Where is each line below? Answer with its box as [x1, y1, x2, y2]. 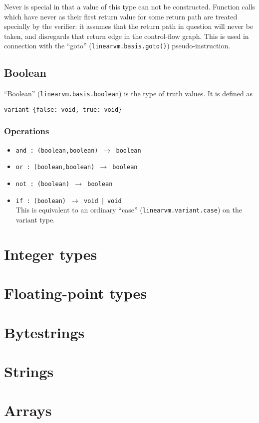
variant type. [15, 214, 55, 225]
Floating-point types [4, 283, 147, 303]
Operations [4, 125, 49, 137]
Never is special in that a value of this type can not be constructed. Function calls [4, 1, 256, 11]
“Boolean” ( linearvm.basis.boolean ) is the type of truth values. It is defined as [4, 88, 253, 99]
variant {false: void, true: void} [4, 106, 122, 113]
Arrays [4, 400, 52, 421]
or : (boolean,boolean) [15, 164, 95, 171]
